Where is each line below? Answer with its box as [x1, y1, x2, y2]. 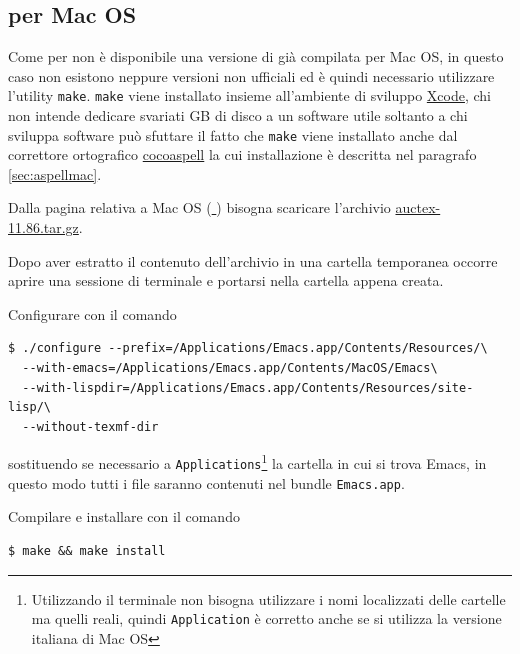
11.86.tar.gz [8, 217, 79, 238]
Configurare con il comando [8, 303, 177, 324]
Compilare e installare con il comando [8, 506, 240, 527]
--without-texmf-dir [22, 419, 159, 434]
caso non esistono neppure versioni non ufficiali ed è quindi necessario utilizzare [8, 65, 495, 86]
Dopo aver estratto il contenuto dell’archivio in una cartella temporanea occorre [8, 250, 498, 271]
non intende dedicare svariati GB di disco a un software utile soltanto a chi [8, 105, 468, 126]
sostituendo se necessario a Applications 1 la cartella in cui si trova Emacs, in [8, 450, 487, 474]
